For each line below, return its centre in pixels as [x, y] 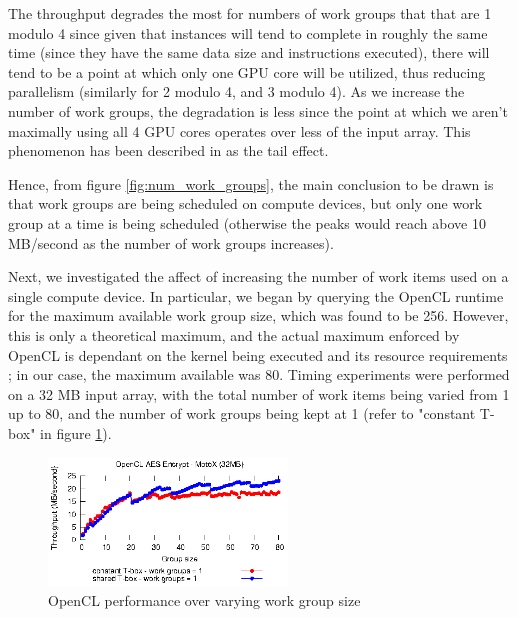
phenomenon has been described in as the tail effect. [168, 150]
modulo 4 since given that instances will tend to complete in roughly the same [248, 32]
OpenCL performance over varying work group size [204, 600]
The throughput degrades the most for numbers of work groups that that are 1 [250, 13]
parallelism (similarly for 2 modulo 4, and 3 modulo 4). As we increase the [236, 91]
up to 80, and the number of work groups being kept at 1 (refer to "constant [242, 413]
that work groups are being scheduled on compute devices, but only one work [245, 203]
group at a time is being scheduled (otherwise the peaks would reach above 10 [247, 222]
